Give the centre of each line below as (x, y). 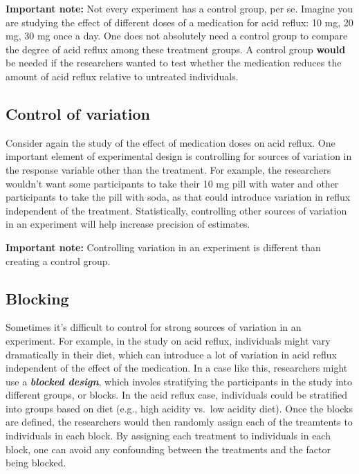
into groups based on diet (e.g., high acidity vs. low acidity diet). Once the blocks (179, 408)
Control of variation (78, 113)
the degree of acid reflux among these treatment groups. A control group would (176, 49)
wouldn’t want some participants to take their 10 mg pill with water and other (172, 183)
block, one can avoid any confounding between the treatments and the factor (168, 449)
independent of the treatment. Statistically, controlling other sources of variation (176, 210)
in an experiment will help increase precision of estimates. (128, 224)
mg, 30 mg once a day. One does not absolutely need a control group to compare (177, 36)
